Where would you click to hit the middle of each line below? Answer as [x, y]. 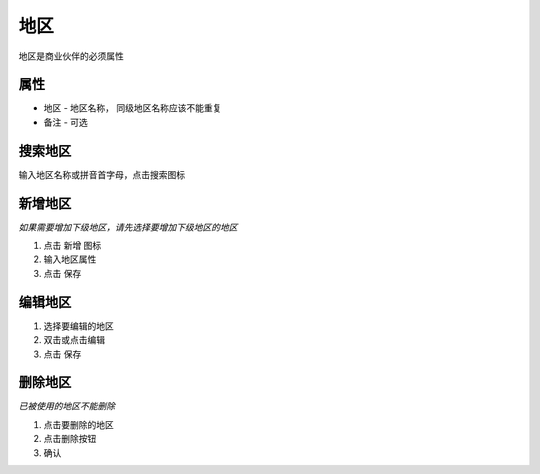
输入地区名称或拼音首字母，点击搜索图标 [101, 174]
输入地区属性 [70, 259]
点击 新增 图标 [72, 246]
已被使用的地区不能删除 [66, 406]
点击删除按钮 [70, 439]
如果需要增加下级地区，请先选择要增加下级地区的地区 [128, 227]
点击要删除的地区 [78, 424]
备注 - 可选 [66, 122]
